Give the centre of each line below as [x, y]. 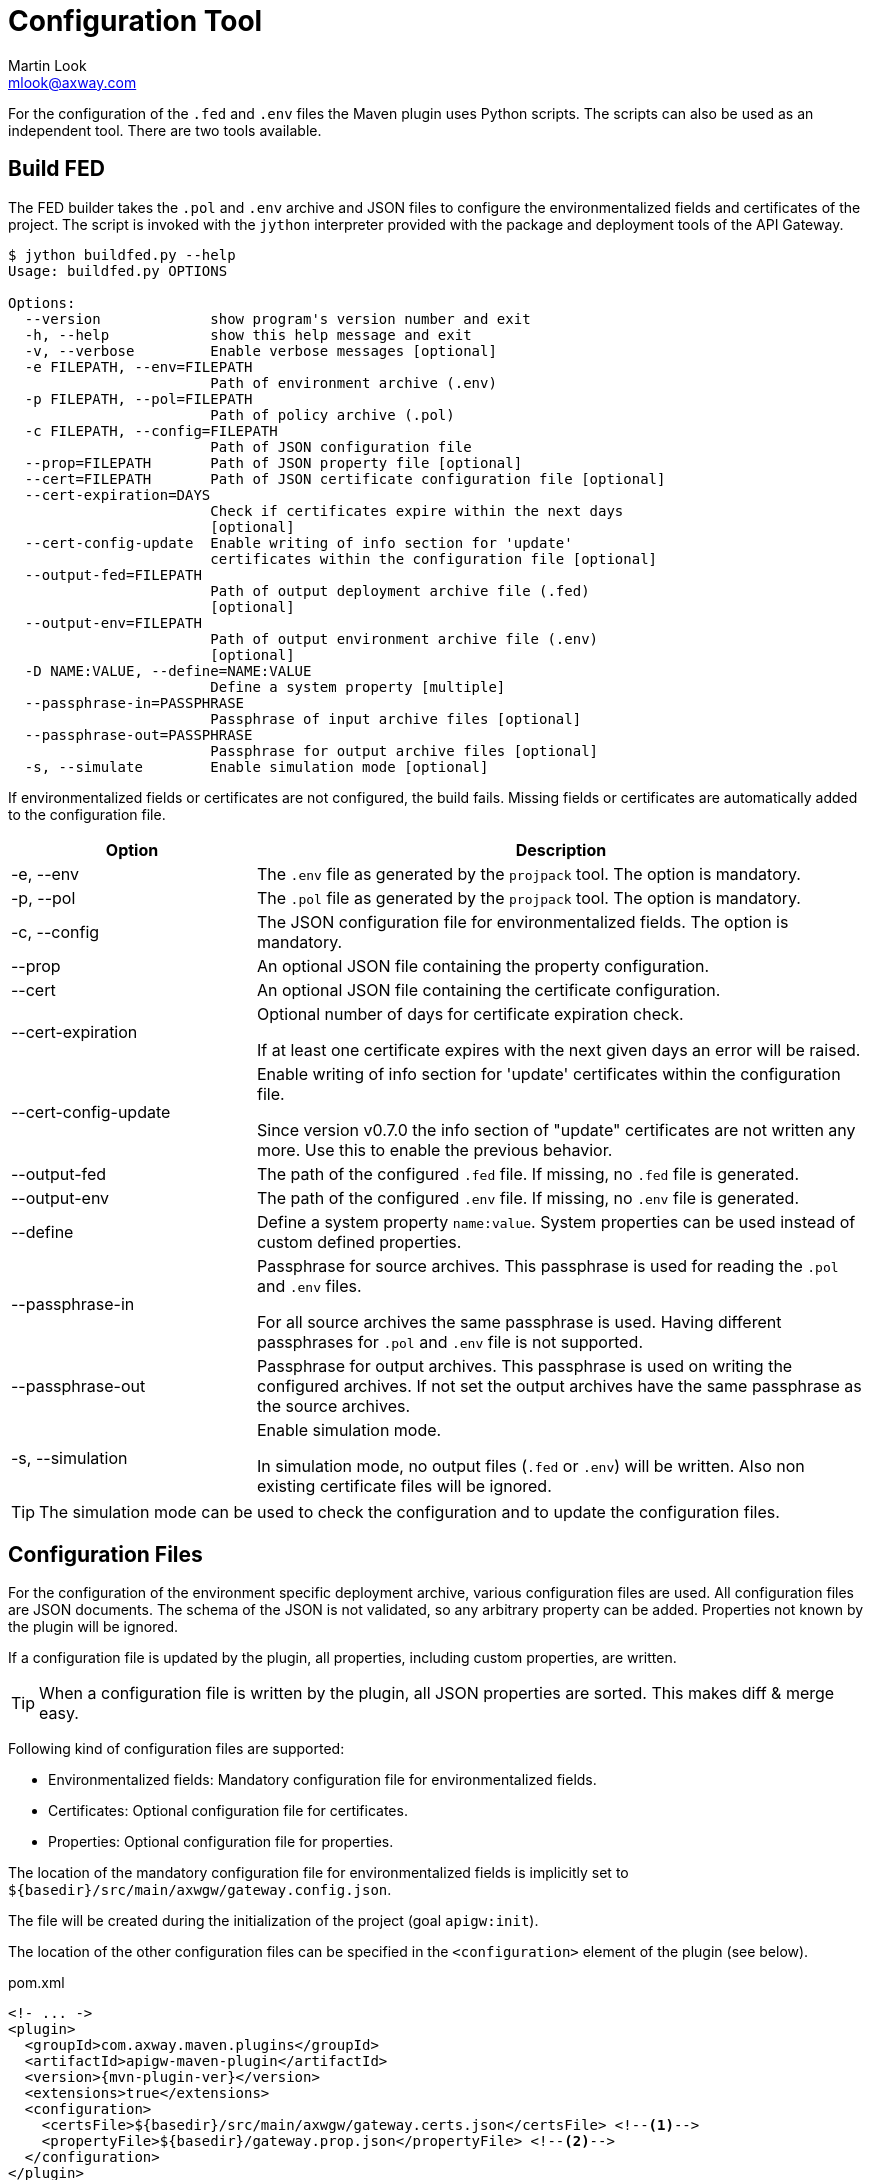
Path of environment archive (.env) [353, 382]
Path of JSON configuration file [341, 446]
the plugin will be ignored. [93, 1627]
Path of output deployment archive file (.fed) [400, 590]
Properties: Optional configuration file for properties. [221, 1842]
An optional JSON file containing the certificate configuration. [488, 989]
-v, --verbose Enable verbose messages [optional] [260, 350]
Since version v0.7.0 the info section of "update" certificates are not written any [556, 1129]
